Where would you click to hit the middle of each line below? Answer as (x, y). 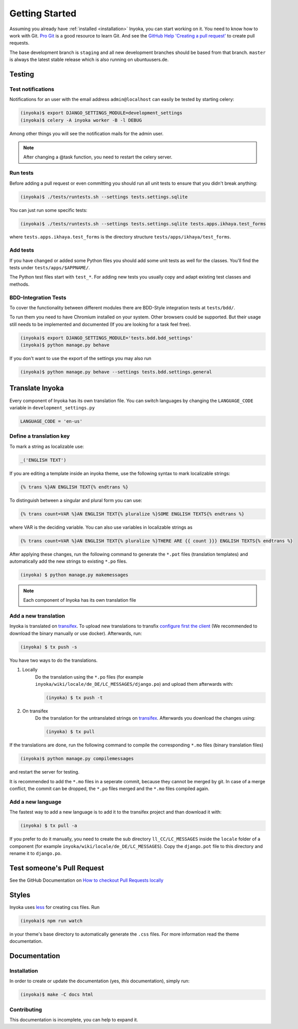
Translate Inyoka (37, 388)
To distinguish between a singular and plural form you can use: (76, 500)
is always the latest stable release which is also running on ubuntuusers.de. (89, 60)
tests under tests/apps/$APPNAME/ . (50, 268)
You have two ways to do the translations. (54, 660)
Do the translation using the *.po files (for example (89, 677)
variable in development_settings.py (52, 407)
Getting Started (43, 13)
